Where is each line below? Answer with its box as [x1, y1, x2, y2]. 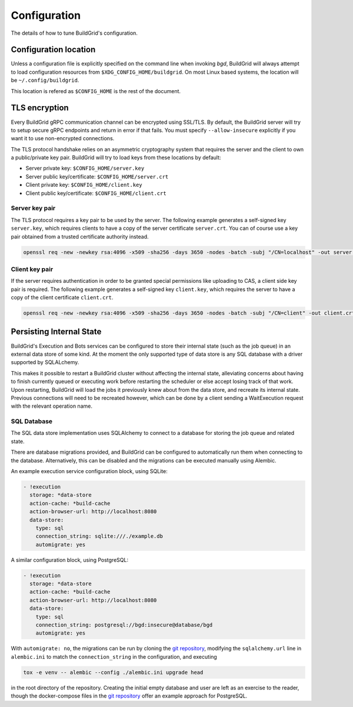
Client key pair [11, 265, 54, 273]
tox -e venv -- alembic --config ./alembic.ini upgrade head [23, 669, 204, 676]
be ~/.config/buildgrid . [11, 77, 79, 84]
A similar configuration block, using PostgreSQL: [11, 556, 129, 563]
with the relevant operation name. [11, 402, 92, 409]
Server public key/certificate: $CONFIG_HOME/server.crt [25, 173, 169, 180]
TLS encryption [11, 103, 69, 113]
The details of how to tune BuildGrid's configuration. [11, 29, 138, 37]
